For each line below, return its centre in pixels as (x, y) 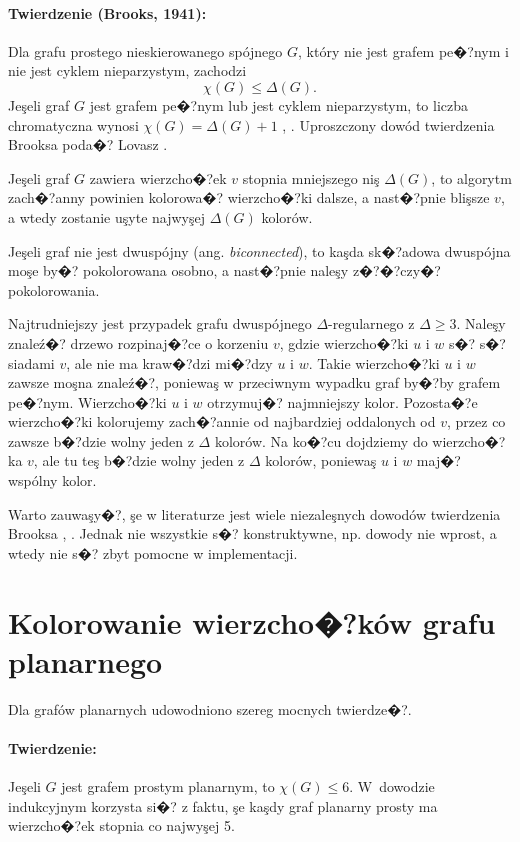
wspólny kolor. (52, 480)
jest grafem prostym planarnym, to (168, 786)
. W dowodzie (392, 786)
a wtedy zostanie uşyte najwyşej (106, 216)
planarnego (85, 660)
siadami (31, 362)
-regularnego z (371, 323)
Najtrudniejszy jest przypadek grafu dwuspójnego (160, 323)
